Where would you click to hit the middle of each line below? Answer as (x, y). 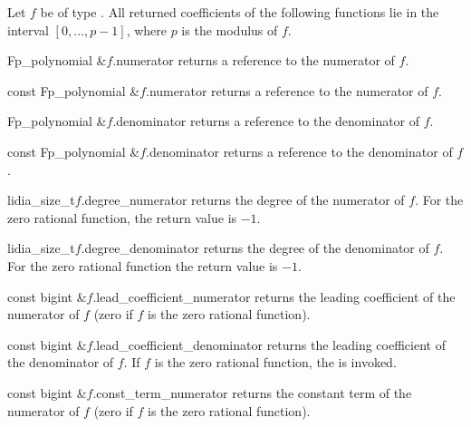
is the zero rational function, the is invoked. (275, 362)
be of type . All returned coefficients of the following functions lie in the (240, 12)
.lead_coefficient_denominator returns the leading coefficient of (269, 344)
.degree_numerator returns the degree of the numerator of (243, 200)
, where (146, 29)
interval (28, 29)
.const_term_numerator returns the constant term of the (252, 392)
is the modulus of (230, 29)
